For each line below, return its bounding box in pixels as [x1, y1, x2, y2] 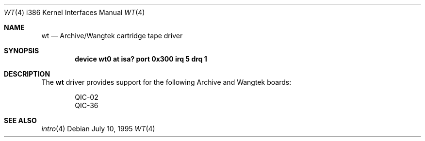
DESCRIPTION [4, 70, 50, 78]
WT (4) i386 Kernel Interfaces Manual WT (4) [4, 8, 145, 16]
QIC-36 [75, 101, 98, 110]
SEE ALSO [4, 116, 37, 125]
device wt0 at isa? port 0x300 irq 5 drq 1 [75, 55, 207, 63]
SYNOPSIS [4, 47, 39, 55]
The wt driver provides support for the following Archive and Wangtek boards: [41, 78, 292, 86]
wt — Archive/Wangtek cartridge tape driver [41, 31, 183, 40]
